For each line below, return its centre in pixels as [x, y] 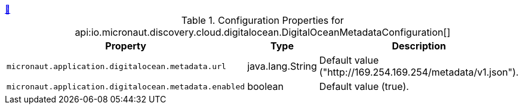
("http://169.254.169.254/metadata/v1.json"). [419, 72]
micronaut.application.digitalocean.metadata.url [116, 66]
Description [419, 46]
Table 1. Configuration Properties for [262, 20]
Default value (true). [364, 86]
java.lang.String [282, 66]
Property [126, 46]
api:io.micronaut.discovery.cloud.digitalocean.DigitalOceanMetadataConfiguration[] [263, 32]
